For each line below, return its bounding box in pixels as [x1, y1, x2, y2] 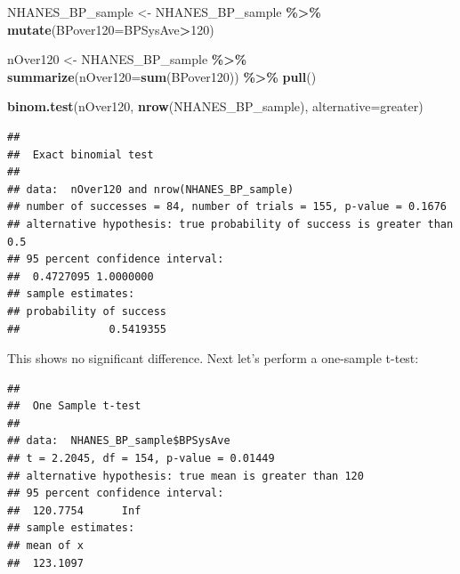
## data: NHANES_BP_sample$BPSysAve [7, 434, 230, 448]
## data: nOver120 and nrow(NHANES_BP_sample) [7, 182, 295, 196]
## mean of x [7, 539, 84, 553]
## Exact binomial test [7, 148, 154, 161]
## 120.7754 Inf [7, 504, 141, 517]
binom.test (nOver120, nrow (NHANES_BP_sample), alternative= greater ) [7, 97, 424, 116]
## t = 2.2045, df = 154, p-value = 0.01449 [7, 452, 275, 465]
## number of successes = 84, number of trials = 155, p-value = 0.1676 [7, 200, 447, 214]
